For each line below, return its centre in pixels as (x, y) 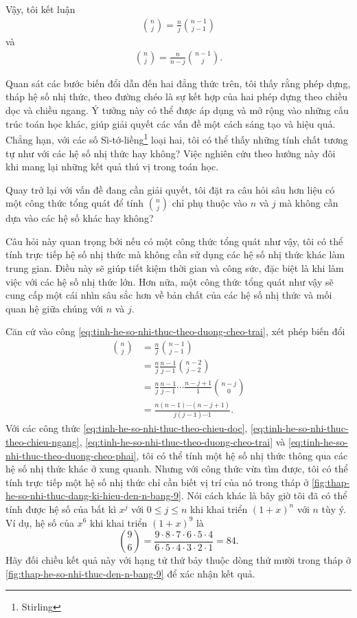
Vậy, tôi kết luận (41, 9)
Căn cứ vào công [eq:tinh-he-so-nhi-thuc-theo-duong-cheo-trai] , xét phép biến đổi (175, 331)
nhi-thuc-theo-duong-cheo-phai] (71, 455)
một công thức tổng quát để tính (75, 203)
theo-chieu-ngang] (43, 442)
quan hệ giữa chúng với (54, 308)
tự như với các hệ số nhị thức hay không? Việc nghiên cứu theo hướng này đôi (171, 153)
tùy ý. (334, 508)
